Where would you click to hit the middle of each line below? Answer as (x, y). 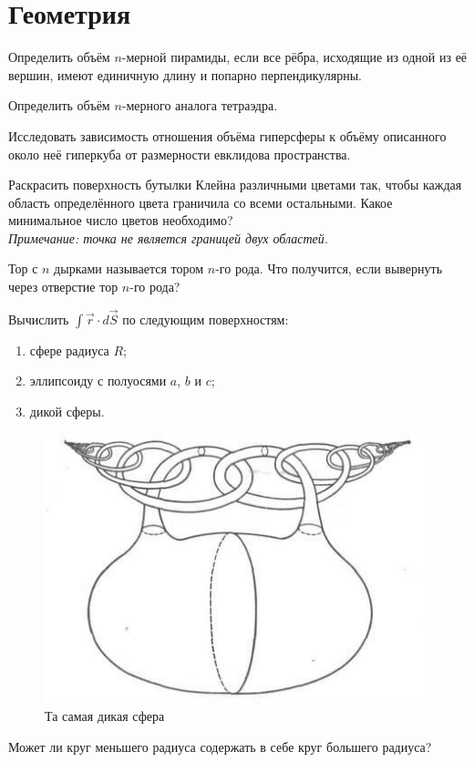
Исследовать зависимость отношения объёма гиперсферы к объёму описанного (227, 135)
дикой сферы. (67, 412)
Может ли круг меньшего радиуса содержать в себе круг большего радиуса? (220, 746)
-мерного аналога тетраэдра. (200, 105)
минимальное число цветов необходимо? (121, 220)
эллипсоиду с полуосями (98, 381)
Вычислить (39, 319)
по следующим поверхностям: (206, 319)
